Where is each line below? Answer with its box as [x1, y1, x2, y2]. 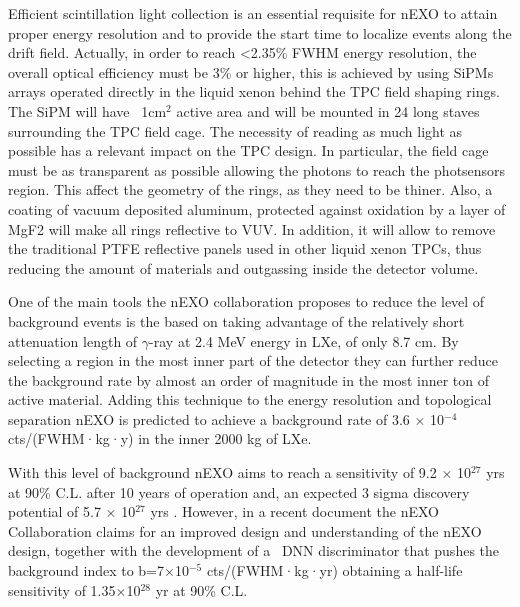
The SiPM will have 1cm [8, 100, 167, 121]
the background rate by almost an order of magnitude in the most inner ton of [8, 369, 490, 390]
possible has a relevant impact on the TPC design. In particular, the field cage [8, 140, 489, 161]
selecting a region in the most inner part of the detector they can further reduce [8, 350, 499, 371]
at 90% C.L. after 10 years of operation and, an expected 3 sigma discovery [8, 481, 470, 502]
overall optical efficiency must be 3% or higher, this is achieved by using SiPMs [8, 61, 494, 82]
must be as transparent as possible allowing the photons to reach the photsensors [8, 159, 506, 180]
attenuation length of [8, 330, 138, 351]
